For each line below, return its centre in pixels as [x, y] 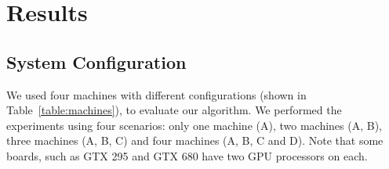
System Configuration [96, 61]
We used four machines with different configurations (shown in [156, 94]
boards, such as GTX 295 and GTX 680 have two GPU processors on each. [187, 155]
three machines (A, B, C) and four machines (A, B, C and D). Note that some [195, 140]
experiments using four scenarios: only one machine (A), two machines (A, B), [194, 125]
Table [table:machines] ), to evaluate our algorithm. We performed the [174, 110]
